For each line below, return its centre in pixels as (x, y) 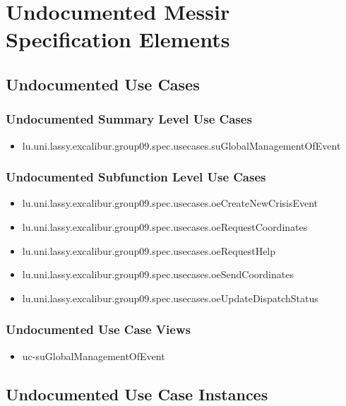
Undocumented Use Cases (103, 84)
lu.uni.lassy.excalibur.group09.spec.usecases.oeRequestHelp (149, 250)
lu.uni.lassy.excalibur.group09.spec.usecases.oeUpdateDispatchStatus (170, 298)
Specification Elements (118, 39)
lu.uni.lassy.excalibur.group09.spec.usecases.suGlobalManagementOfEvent (181, 145)
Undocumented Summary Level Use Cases (129, 119)
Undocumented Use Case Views (98, 329)
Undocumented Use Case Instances (137, 394)
